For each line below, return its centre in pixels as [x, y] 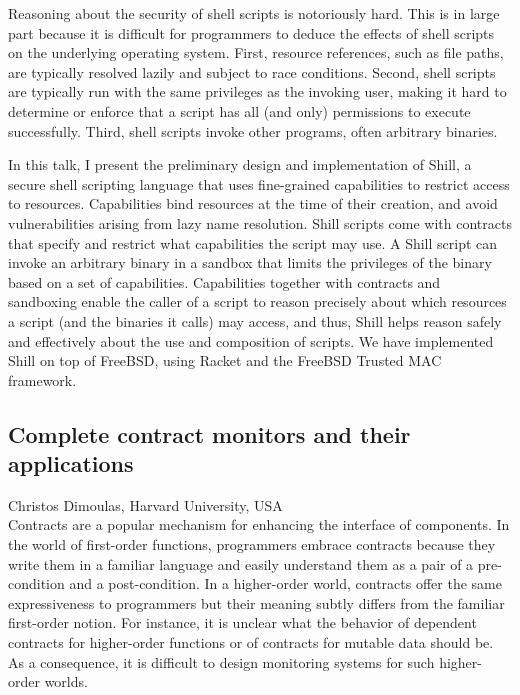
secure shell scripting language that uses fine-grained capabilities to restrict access [259, 183]
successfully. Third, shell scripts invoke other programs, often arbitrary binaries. [253, 130]
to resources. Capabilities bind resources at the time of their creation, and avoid [253, 203]
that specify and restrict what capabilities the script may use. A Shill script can [253, 242]
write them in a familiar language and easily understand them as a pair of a [241, 563]
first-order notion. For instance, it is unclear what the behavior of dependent [242, 622]
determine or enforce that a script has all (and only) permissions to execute [239, 110]
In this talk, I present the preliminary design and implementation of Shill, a [240, 164]
